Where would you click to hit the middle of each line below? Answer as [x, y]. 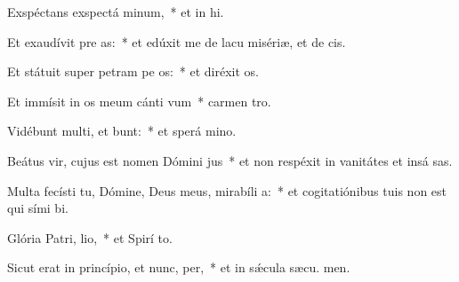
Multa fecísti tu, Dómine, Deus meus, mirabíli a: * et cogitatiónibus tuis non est [227, 190]
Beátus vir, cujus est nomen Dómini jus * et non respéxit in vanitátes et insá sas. [230, 160]
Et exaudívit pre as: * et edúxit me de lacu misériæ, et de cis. [177, 41]
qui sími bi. [38, 208]
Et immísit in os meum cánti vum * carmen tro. [139, 101]
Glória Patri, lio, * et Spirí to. [90, 237]
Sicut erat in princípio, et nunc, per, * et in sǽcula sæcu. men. [179, 267]
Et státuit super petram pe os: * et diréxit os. [133, 71]
